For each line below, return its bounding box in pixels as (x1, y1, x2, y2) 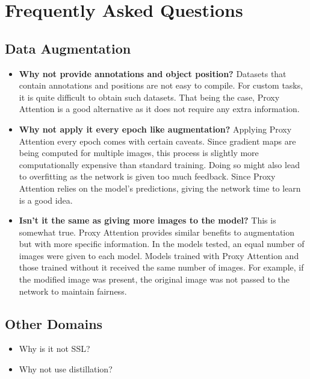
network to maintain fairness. (19, 284, 127, 297)
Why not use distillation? (19, 363, 113, 375)
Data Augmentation (5, 39, 131, 57)
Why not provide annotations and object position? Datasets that (19, 67, 287, 80)
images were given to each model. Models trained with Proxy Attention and (19, 249, 299, 262)
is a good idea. (19, 193, 73, 206)
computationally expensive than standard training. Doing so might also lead (19, 158, 300, 171)
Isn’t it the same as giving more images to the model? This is (19, 214, 276, 227)
